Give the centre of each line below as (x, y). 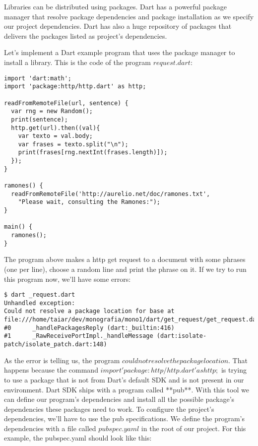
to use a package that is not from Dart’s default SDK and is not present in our (124, 379)
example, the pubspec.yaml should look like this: (78, 438)
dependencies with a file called (50, 428)
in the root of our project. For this (193, 428)
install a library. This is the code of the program (77, 62)
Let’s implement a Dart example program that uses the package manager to (120, 52)
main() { (18, 227)
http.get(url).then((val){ (56, 128)
